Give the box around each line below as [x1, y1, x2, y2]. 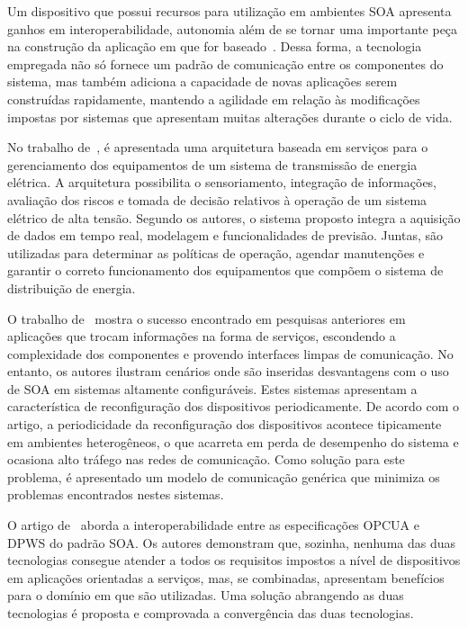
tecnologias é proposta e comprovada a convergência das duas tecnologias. [7, 604, 414, 622]
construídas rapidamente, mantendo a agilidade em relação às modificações [7, 89, 420, 108]
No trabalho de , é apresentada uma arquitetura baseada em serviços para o [7, 138, 428, 157]
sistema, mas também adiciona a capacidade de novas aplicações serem [7, 72, 398, 91]
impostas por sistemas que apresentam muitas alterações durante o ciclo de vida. [7, 107, 453, 126]
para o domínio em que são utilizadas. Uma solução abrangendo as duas [7, 586, 404, 605]
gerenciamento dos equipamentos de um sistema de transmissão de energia [7, 155, 418, 174]
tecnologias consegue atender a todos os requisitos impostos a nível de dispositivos [7, 551, 461, 570]
